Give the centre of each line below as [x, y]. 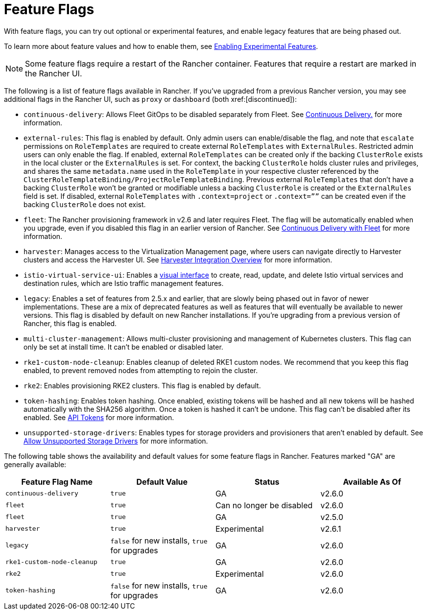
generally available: [35, 464]
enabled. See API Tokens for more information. [99, 417]
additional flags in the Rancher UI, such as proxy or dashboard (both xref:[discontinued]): [150, 99]
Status [267, 482]
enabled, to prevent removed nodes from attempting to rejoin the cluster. [141, 370]
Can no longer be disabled [264, 505]
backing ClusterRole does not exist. [85, 204]
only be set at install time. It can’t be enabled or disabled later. [123, 347]
